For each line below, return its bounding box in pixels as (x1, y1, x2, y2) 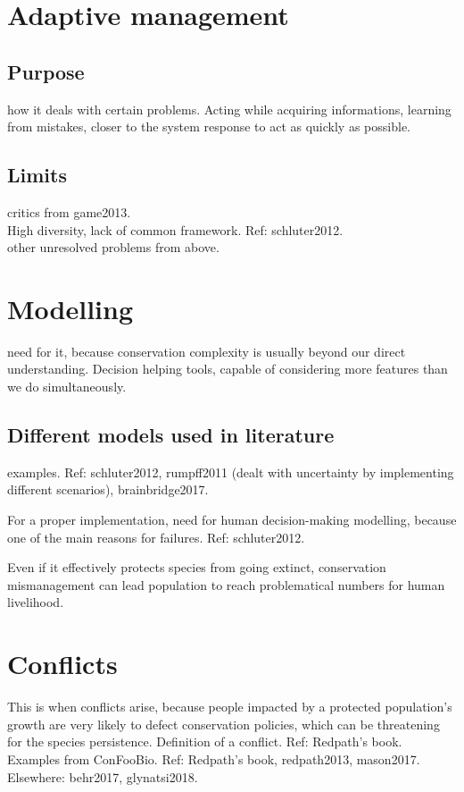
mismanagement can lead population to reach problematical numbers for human (7, 575, 445, 594)
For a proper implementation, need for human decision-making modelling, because (7, 510, 457, 529)
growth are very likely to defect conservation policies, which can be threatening (7, 714, 440, 733)
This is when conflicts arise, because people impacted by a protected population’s (7, 697, 452, 716)
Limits (7, 161, 67, 189)
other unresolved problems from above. (7, 238, 220, 257)
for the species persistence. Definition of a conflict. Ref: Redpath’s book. (7, 732, 402, 751)
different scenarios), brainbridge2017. (7, 480, 209, 499)
